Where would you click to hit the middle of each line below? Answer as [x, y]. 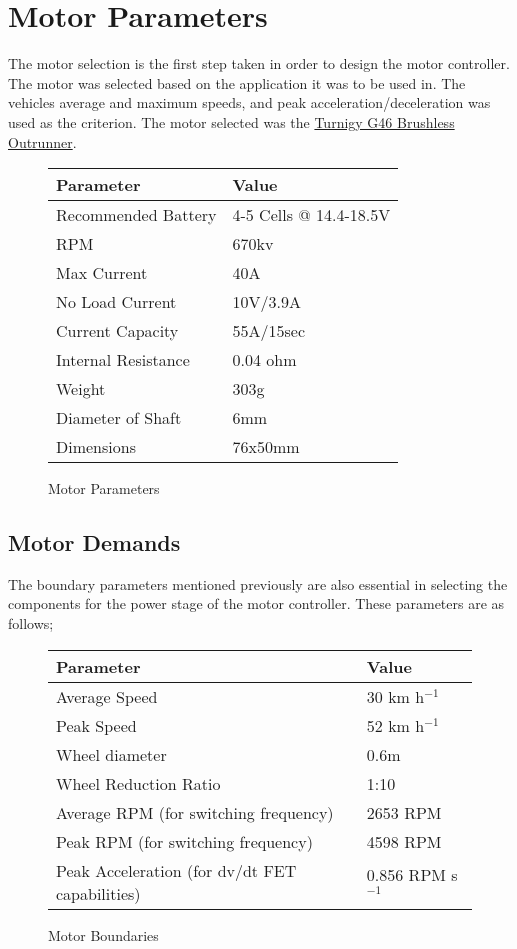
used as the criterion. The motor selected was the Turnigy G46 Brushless [231, 121]
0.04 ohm [264, 360]
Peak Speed [96, 725]
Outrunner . [42, 141]
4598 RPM [404, 841]
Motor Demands [94, 542]
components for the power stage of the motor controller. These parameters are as [256, 603]
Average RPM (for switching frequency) [195, 812]
